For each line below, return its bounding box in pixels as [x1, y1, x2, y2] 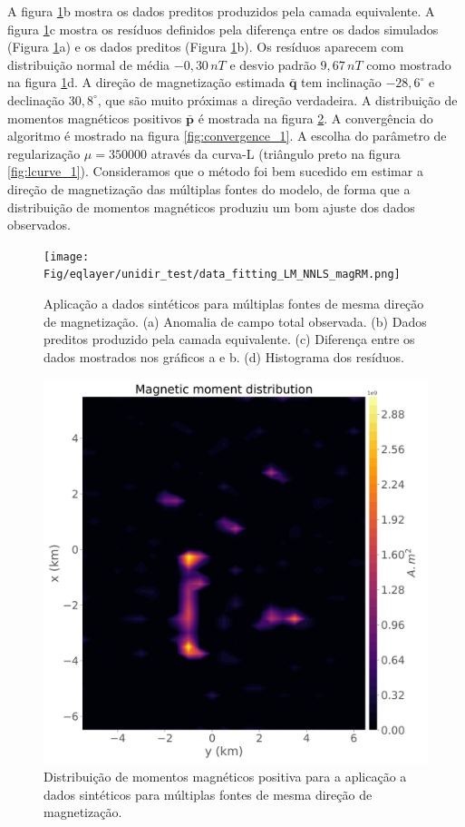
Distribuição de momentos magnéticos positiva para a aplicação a [44, 767, 407, 785]
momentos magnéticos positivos [7, 108, 182, 127]
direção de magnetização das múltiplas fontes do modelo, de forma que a [7, 179, 411, 198]
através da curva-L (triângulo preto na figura [150, 143, 401, 162]
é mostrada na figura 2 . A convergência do [198, 108, 433, 127]
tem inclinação [301, 73, 382, 92]
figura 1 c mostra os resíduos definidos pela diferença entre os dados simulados [7, 19, 439, 38]
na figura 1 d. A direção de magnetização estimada [7, 73, 286, 92]
